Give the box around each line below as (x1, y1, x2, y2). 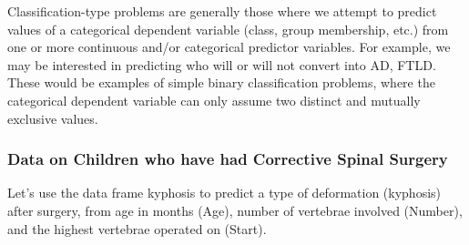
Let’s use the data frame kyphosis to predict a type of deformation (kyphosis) (7, 183, 441, 202)
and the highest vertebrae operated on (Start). (7, 219, 267, 238)
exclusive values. (7, 108, 98, 128)
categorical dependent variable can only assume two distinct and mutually (7, 90, 421, 109)
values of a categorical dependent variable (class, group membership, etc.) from (7, 19, 449, 38)
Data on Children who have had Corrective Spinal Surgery (7, 148, 448, 170)
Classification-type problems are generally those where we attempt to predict (7, 2, 437, 20)
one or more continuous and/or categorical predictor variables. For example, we (7, 37, 451, 56)
